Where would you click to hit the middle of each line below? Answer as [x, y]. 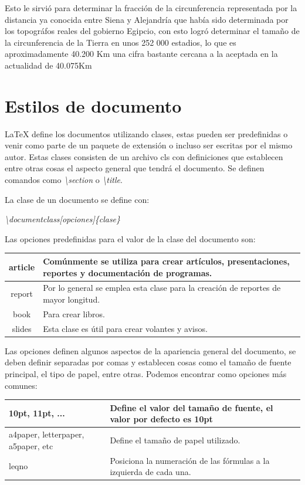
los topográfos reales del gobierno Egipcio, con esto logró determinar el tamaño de [152, 31]
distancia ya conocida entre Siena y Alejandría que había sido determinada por [147, 19]
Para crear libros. [74, 313]
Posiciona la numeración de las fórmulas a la [190, 460]
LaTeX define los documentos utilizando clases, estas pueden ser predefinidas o [146, 133]
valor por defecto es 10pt [161, 419]
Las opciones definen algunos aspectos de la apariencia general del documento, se [150, 350]
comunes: [21, 385]
